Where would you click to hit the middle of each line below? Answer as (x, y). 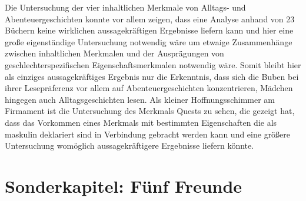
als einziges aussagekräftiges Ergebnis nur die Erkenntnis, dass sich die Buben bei (152, 76)
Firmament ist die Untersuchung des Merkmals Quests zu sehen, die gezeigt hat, (150, 111)
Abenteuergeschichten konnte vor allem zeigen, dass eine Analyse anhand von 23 (150, 19)
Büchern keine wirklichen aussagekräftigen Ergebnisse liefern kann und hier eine (149, 30)
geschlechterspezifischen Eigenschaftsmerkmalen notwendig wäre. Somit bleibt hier (153, 64)
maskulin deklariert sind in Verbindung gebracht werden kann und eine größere (148, 134)
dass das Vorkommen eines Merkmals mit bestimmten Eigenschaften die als (141, 122)
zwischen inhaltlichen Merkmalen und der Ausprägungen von (114, 53)
